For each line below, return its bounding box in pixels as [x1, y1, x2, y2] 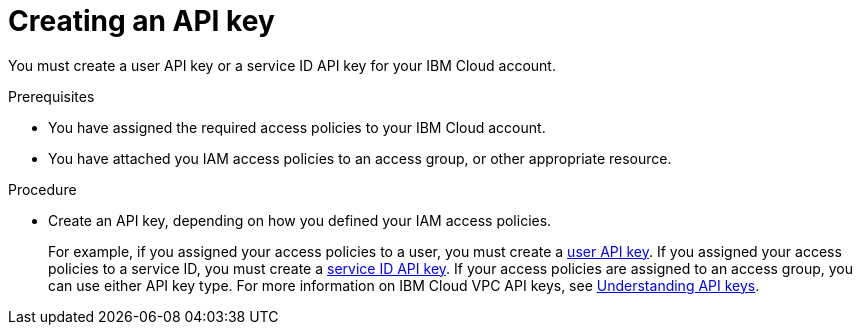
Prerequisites [8, 87, 95, 105]
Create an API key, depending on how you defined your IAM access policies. [48, 211, 552, 229]
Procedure [8, 180, 77, 198]
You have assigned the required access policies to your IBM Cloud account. [48, 118, 546, 136]
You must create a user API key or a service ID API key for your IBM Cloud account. [8, 56, 556, 74]
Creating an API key [8, 4, 275, 38]
